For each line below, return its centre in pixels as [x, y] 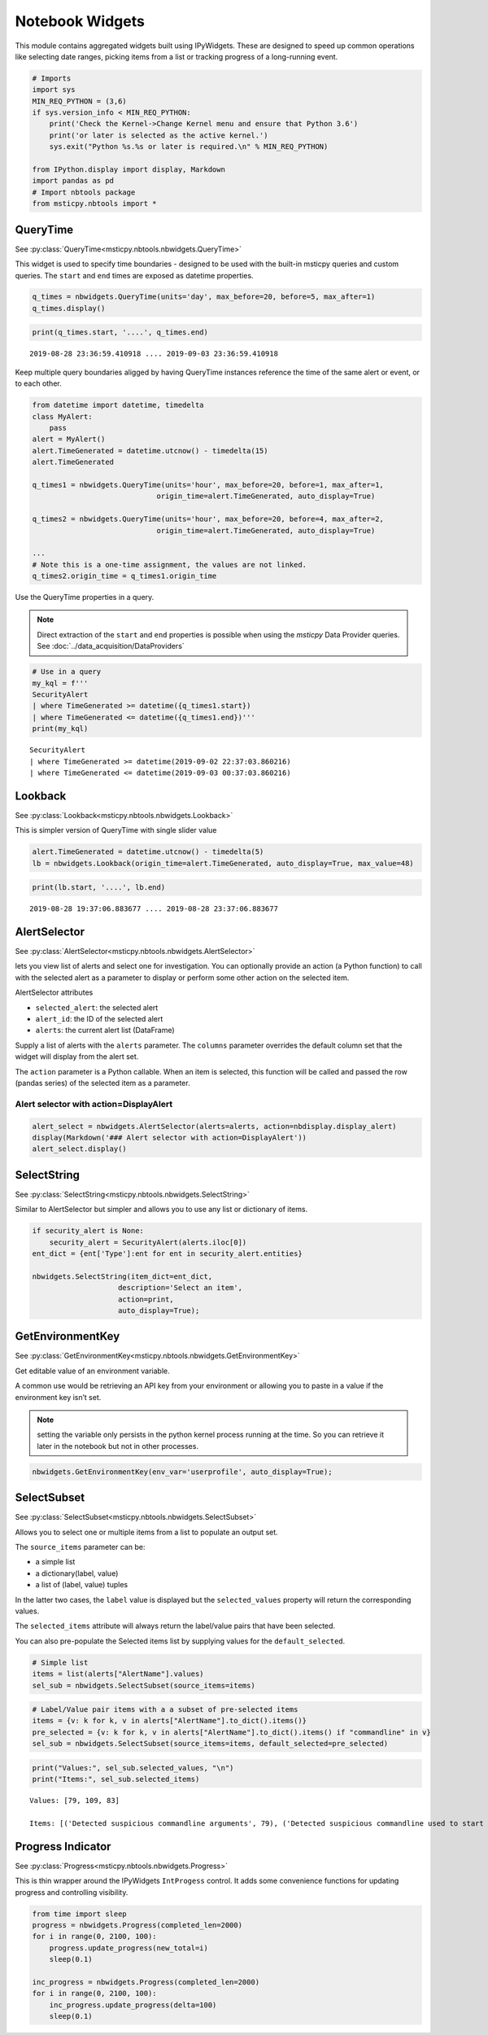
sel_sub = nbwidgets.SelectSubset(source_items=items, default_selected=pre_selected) [210, 1744]
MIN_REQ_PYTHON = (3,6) [80, 101]
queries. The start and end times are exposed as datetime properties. [134, 275]
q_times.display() [69, 308]
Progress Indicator [63, 1847]
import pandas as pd [73, 181]
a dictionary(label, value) [77, 1573]
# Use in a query [67, 672]
